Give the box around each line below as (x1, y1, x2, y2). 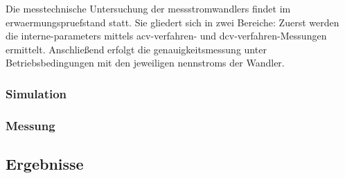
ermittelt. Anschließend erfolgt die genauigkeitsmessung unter (6, 42, 267, 56)
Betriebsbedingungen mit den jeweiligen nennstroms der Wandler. (6, 55, 285, 70)
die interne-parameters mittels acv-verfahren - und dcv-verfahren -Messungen (6, 28, 327, 43)
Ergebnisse (6, 153, 84, 175)
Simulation (6, 84, 67, 102)
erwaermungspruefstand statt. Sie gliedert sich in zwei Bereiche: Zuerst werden (6, 15, 339, 29)
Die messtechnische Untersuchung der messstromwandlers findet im (6, 1, 291, 15)
